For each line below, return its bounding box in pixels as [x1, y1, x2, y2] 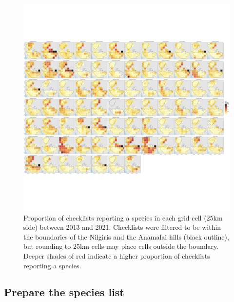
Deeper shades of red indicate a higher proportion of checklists [23, 250, 210, 261]
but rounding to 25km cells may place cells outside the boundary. [23, 241, 219, 251]
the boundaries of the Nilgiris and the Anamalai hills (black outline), [23, 231, 229, 242]
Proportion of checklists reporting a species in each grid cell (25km [23, 212, 223, 222]
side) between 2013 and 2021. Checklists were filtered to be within [23, 222, 221, 232]
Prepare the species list [4, 284, 124, 299]
